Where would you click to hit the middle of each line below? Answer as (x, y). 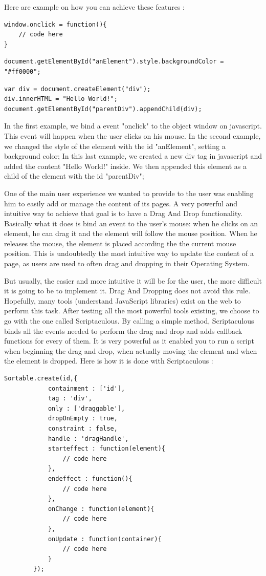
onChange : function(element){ (101, 509)
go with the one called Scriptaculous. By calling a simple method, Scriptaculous (129, 321)
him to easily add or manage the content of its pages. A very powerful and (121, 203)
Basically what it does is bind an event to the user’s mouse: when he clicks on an (131, 223)
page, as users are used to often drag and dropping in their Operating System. (127, 263)
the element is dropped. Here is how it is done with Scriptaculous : (109, 361)
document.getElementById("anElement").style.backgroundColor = (114, 62)
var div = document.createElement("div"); (77, 89)
